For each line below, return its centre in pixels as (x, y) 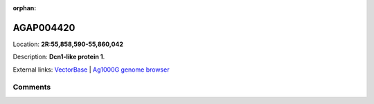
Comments (32, 87)
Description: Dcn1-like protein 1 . (59, 57)
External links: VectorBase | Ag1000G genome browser (91, 70)
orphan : (25, 8)
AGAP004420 (44, 28)
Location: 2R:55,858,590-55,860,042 (68, 44)
